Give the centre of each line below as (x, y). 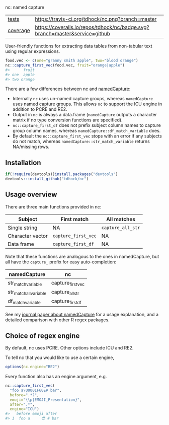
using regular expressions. (33, 51)
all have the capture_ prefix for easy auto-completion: (61, 262)
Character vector (28, 236)
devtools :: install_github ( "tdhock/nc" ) (47, 179)
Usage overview (31, 195)
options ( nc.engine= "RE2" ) (32, 367)
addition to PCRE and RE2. (40, 109)
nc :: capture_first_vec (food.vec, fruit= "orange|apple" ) (65, 65)
